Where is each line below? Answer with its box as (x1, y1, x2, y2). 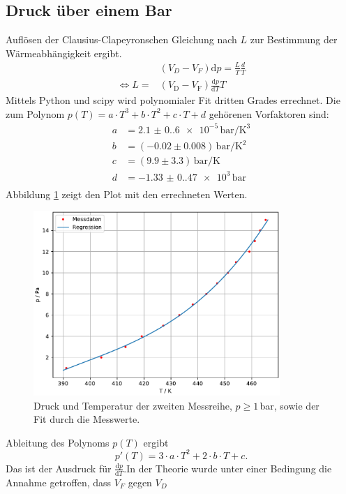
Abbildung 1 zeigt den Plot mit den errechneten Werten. (6, 186, 248, 201)
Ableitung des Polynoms (6, 435, 110, 449)
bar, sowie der (259, 398, 319, 412)
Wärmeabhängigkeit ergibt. (6, 45, 122, 60)
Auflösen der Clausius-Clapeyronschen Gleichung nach (6, 32, 237, 47)
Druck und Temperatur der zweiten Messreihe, (33, 398, 232, 412)
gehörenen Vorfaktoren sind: (209, 106, 329, 121)
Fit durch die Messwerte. (33, 412, 140, 426)
